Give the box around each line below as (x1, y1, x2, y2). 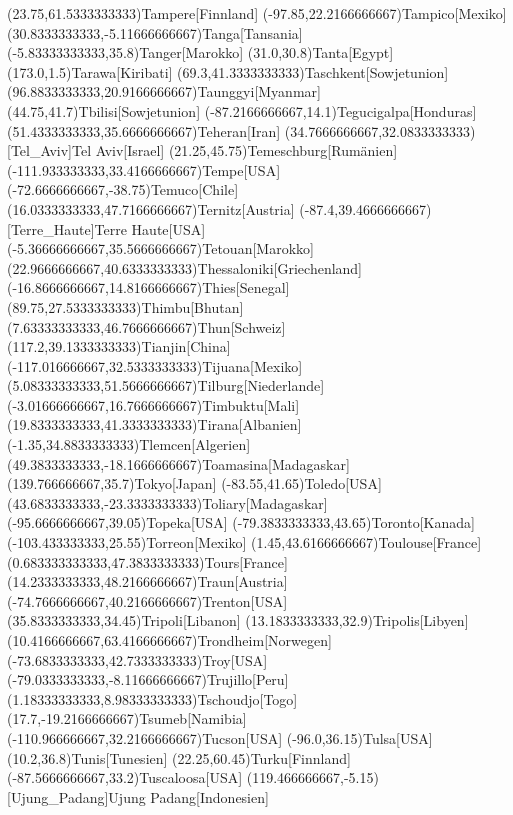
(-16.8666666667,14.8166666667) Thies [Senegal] (7, 277, 290, 298)
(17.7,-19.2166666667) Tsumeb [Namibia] (7, 708, 247, 729)
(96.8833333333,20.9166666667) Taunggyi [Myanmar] (7, 81, 321, 102)
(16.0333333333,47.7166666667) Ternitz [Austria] (7, 198, 295, 219)
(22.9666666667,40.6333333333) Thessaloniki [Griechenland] (7, 257, 363, 278)
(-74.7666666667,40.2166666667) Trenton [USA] (7, 590, 288, 611)
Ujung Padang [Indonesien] (108, 786, 269, 807)
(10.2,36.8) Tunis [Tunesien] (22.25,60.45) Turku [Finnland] (7, 747, 351, 768)
